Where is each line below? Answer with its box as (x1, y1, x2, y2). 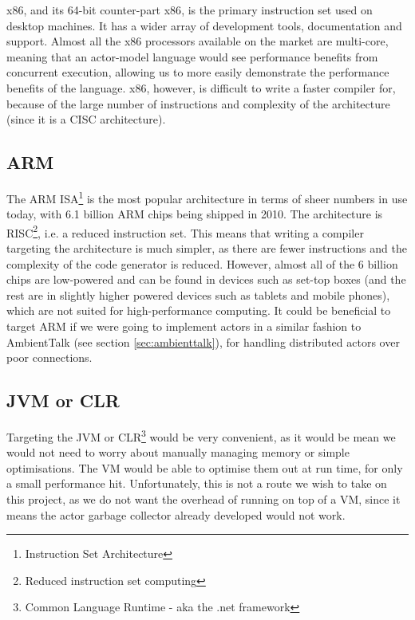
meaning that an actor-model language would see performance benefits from (6, 48, 378, 65)
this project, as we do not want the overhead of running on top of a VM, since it (6, 491, 401, 508)
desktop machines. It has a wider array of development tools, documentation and (6, 17, 402, 33)
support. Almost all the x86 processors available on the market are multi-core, (6, 33, 389, 49)
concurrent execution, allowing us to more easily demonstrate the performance (6, 64, 389, 80)
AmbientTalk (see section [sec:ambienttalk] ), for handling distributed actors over (6, 333, 400, 350)
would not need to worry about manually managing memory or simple (6, 444, 350, 461)
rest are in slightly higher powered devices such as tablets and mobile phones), (6, 286, 390, 303)
